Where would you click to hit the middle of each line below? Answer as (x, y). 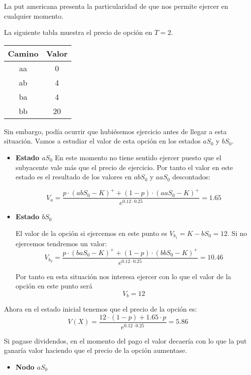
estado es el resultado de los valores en (74, 177)
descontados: (191, 177)
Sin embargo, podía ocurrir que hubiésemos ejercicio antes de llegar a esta (115, 131)
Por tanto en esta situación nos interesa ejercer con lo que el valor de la (123, 276)
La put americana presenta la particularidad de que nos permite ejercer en (116, 6)
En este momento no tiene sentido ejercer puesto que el (138, 157)
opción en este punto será (54, 286)
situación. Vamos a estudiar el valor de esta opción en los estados (102, 141)
